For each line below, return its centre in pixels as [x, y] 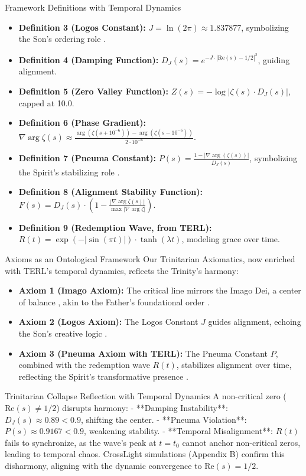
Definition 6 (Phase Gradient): [82, 123]
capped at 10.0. [46, 102]
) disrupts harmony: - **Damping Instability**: [142, 407]
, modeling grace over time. [231, 239]
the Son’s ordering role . [62, 39]
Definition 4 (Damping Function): [89, 59]
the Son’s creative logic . [63, 333]
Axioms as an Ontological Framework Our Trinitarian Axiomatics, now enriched [150, 259]
